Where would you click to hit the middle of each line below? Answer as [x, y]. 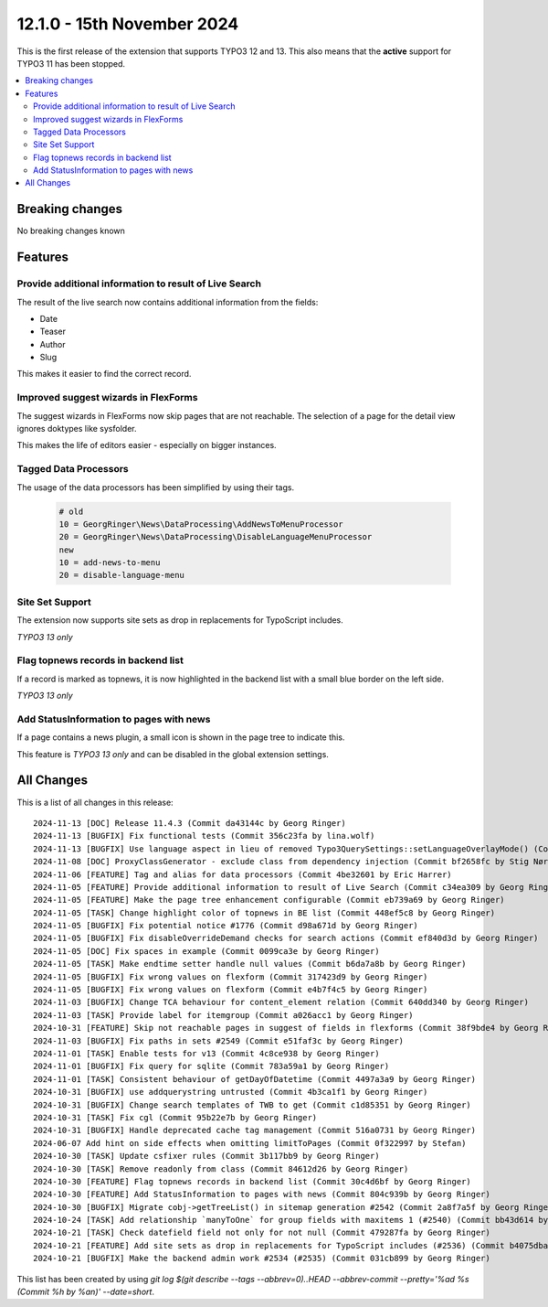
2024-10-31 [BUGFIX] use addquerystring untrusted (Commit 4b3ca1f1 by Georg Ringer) [231, 1092]
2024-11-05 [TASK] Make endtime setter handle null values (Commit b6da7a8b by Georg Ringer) [250, 964]
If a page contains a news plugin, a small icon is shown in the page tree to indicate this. [181, 737]
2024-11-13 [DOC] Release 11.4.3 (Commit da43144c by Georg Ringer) [190, 823]
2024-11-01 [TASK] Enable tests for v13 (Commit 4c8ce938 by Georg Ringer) [206, 1053]
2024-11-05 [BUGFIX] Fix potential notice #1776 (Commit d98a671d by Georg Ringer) [226, 926]
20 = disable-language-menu [121, 575]
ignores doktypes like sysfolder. [77, 429]
